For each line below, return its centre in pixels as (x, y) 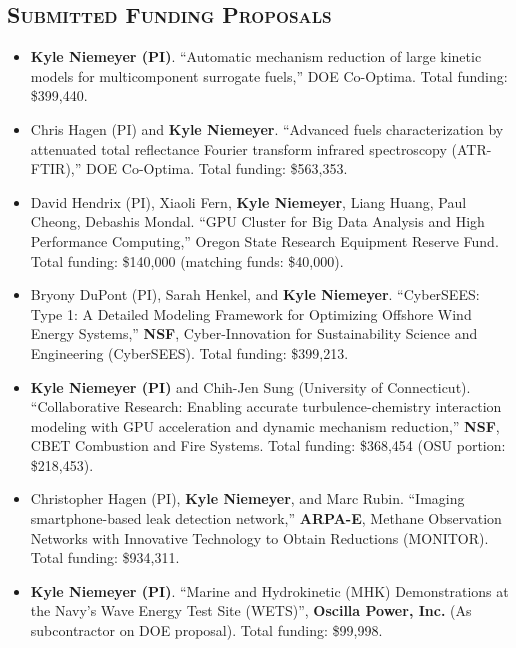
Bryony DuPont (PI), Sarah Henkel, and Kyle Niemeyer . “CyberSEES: (255, 294)
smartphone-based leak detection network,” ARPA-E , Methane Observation (266, 518)
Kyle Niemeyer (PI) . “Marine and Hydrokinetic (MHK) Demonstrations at (269, 590)
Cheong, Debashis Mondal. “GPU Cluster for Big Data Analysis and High (257, 221)
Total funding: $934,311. (105, 557)
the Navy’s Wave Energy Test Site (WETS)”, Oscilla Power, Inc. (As (251, 610)
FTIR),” (56, 168)
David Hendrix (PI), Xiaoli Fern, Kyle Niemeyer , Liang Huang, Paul (248, 201)
